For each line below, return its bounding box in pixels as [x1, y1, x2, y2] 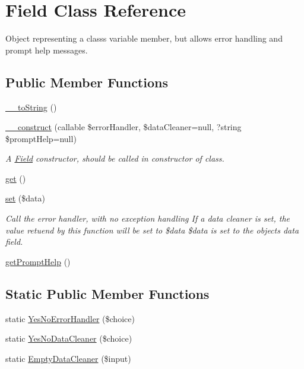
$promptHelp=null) [5, 132, 77, 144]
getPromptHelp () [5, 255, 71, 267]
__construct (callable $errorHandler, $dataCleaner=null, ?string [5, 121, 242, 133]
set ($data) [5, 192, 45, 204]
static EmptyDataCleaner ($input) [5, 352, 131, 364]
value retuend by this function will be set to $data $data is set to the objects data [5, 223, 299, 236]
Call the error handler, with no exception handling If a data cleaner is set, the [5, 212, 290, 225]
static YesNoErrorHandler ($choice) [5, 312, 135, 324]
